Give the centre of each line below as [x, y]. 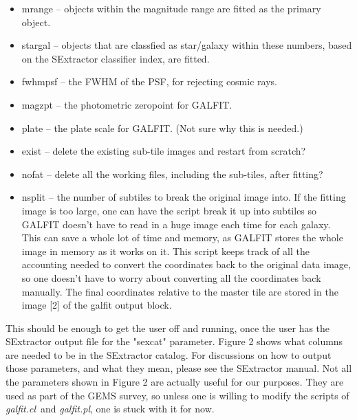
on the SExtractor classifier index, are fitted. [116, 58]
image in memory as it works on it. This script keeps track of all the [165, 251]
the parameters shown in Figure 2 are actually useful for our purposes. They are [175, 382]
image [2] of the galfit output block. [97, 305]
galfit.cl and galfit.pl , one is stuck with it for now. [110, 409]
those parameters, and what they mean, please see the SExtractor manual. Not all [179, 368]
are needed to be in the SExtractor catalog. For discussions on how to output [169, 354]
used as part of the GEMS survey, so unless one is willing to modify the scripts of [177, 395]
